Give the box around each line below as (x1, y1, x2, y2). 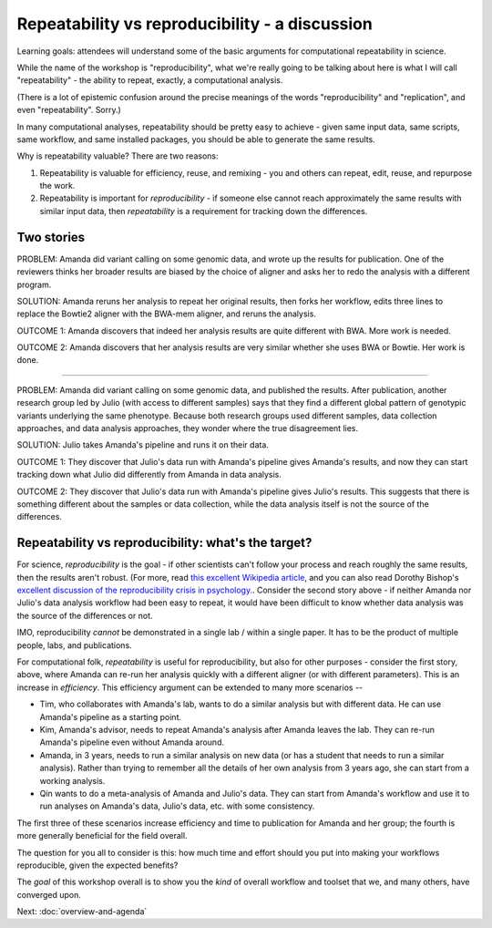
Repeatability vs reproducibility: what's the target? (16, 535, 313, 551)
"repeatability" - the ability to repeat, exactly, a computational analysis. (16, 75, 283, 86)
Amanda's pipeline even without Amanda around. (39, 737, 225, 748)
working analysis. (39, 775, 106, 786)
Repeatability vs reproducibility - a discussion (16, 14, 373, 34)
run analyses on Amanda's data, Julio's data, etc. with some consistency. (39, 800, 315, 811)
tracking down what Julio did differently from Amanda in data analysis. (16, 469, 282, 480)
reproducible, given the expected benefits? (16, 860, 179, 871)
